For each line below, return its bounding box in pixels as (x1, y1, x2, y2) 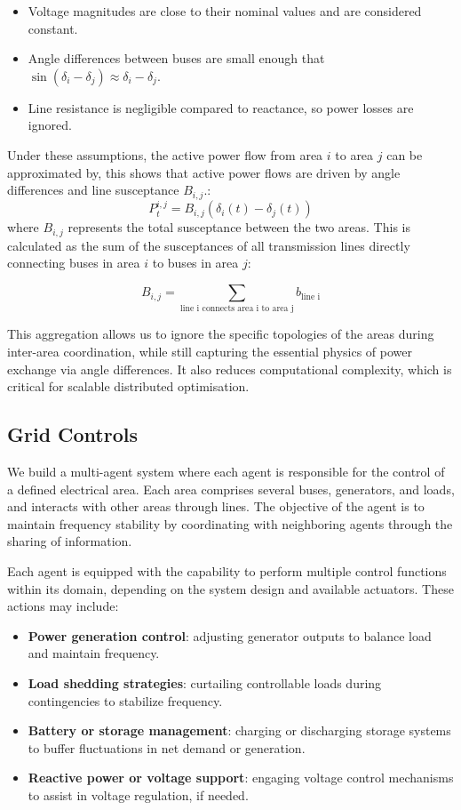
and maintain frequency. (28, 644, 160, 662)
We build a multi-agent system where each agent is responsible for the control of (7, 461, 445, 480)
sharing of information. (7, 532, 132, 550)
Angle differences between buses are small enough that (28, 49, 325, 68)
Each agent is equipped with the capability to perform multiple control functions (7, 561, 447, 580)
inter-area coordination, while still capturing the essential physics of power (7, 341, 412, 360)
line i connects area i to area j (180, 304, 294, 314)
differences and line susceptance (7, 180, 179, 199)
